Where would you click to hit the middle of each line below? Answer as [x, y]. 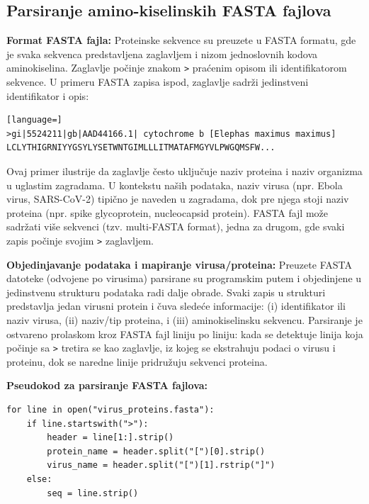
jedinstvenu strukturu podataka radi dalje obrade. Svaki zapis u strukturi [166, 292]
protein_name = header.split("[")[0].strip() [156, 451]
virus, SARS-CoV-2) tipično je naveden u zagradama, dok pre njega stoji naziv [178, 199]
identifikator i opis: [48, 95]
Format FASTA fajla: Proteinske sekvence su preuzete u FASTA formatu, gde [181, 40]
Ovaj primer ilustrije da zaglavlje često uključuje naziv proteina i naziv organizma [184, 171]
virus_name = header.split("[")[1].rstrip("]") [161, 465]
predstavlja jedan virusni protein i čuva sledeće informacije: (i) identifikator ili [176, 306]
